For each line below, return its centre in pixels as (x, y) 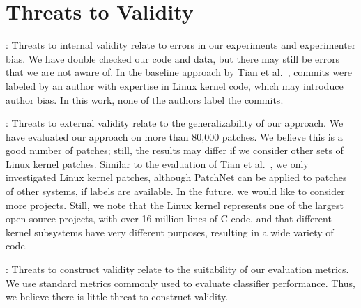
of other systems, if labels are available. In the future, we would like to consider (175, 191)
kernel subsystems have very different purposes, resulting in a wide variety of (170, 232)
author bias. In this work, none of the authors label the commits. (145, 99)
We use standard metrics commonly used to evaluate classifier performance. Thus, (180, 283)
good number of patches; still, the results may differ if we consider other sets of (175, 150)
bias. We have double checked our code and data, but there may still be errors (173, 58)
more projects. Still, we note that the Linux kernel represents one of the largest (175, 205)
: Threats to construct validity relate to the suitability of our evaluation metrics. (177, 269)
